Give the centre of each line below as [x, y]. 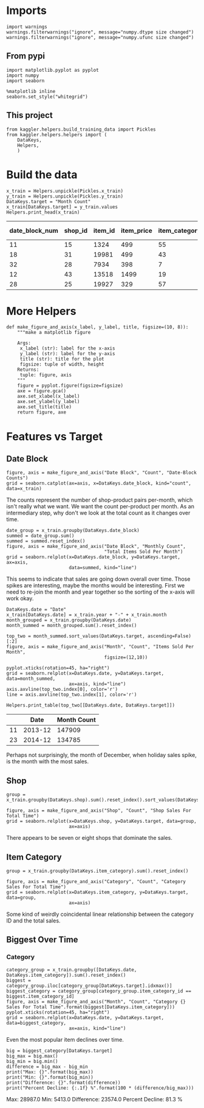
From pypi [26, 56]
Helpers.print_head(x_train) [43, 212]
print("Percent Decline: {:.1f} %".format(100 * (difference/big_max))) [100, 1088]
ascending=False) [169, 636]
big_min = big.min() [32, 1061]
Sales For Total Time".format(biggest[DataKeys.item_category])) [90, 1007]
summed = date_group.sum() [40, 536]
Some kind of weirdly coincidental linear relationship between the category [100, 914]
